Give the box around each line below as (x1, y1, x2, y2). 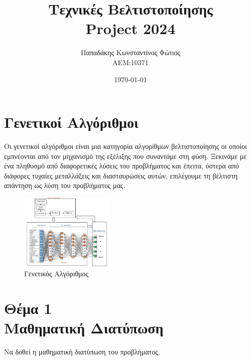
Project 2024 (85, 18, 176, 39)
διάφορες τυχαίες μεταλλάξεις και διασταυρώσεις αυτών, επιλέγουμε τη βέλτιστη (4, 170, 238, 181)
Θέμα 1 (4, 297, 52, 318)
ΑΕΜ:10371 (112, 57, 149, 67)
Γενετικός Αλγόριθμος (24, 268, 89, 279)
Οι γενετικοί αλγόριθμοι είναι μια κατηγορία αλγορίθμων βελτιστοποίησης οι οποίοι (4, 141, 247, 151)
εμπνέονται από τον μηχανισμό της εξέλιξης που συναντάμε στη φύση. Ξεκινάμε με (4, 150, 247, 161)
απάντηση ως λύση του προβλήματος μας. (4, 180, 125, 191)
